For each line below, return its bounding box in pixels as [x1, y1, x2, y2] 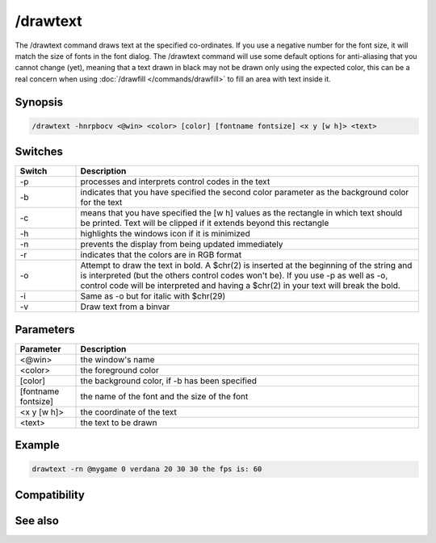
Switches [15, 145, 64, 159]
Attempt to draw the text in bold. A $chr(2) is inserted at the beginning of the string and [80, 260, 413, 271]
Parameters [15, 323, 75, 336]
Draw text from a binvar [80, 301, 170, 312]
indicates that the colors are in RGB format [80, 249, 242, 261]
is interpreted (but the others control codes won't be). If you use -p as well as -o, [80, 270, 388, 282]
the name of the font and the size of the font [80, 391, 249, 402]
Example [15, 438, 60, 452]
